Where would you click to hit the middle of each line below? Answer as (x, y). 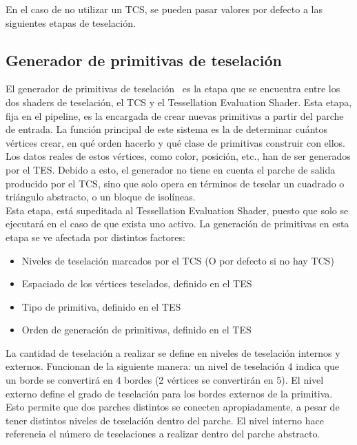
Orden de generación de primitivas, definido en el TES (136, 330)
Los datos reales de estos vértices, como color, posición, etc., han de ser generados (178, 156)
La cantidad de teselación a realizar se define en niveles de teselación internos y (173, 352)
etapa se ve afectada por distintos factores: (95, 237)
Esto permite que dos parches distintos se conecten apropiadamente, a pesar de (173, 407)
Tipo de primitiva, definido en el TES (101, 306)
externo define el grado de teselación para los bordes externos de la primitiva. (169, 393)
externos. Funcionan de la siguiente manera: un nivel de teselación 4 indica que (172, 366)
